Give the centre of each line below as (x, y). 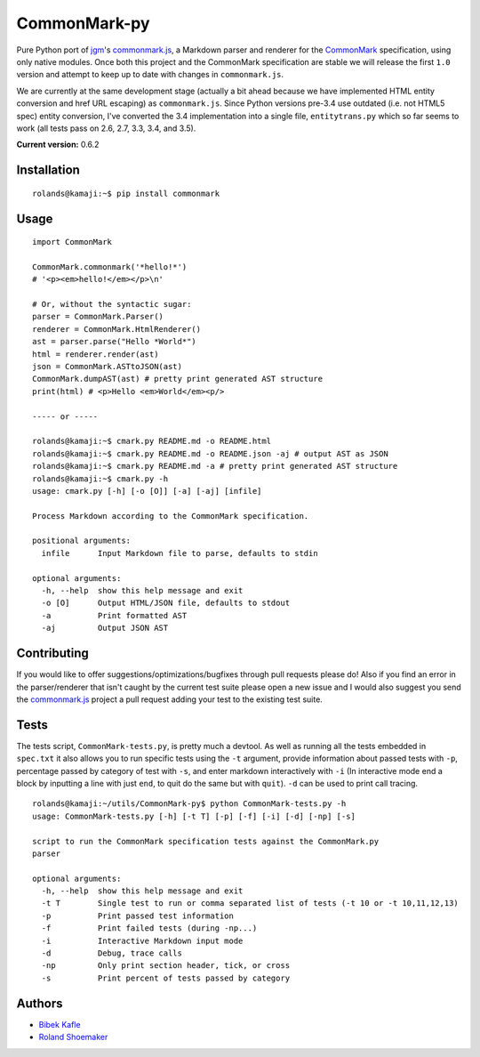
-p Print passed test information (138, 916)
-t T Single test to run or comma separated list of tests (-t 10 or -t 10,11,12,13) (250, 904)
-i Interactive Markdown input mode (142, 940)
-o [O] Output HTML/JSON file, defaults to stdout (166, 603)
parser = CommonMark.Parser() (98, 317)
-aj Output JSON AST (105, 628)
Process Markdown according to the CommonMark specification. (171, 516)
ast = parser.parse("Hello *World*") (115, 342)
